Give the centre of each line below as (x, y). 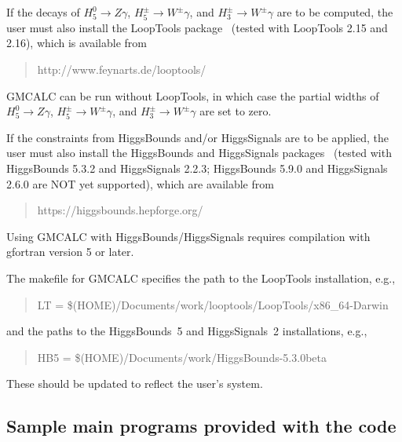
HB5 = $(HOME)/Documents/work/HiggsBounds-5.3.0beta (182, 357)
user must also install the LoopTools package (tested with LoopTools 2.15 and (197, 27)
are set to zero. (236, 111)
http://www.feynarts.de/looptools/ (122, 69)
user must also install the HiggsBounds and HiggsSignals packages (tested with (199, 153)
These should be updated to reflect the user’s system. (135, 384)
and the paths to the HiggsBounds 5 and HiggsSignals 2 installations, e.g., (187, 331)
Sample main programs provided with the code (201, 426)
